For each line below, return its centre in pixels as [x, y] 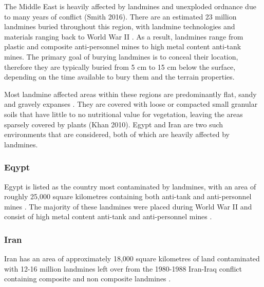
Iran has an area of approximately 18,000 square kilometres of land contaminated [132, 259]
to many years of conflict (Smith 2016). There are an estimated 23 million [120, 16]
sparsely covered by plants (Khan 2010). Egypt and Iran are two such [114, 124]
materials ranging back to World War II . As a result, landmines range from [124, 36]
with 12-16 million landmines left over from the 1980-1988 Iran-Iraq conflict [123, 268]
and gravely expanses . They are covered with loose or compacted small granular [131, 104]
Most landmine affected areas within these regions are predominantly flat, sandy [130, 94]
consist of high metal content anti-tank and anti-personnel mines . [108, 216]
